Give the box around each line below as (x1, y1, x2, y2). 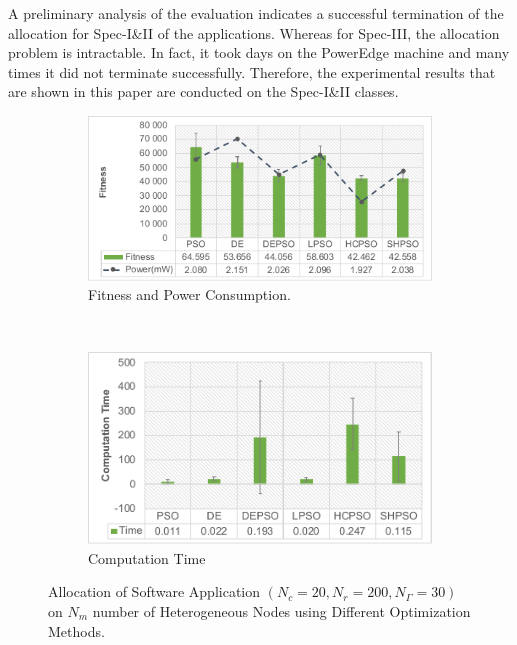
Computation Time (88, 547, 206, 568)
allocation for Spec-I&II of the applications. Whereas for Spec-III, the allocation (8, 22, 500, 43)
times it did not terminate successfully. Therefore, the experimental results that (8, 61, 496, 82)
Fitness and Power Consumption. (88, 284, 291, 305)
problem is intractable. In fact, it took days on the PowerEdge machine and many (8, 42, 510, 63)
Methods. (48, 620, 105, 641)
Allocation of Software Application (48, 581, 261, 602)
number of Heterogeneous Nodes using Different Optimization (92, 600, 471, 621)
